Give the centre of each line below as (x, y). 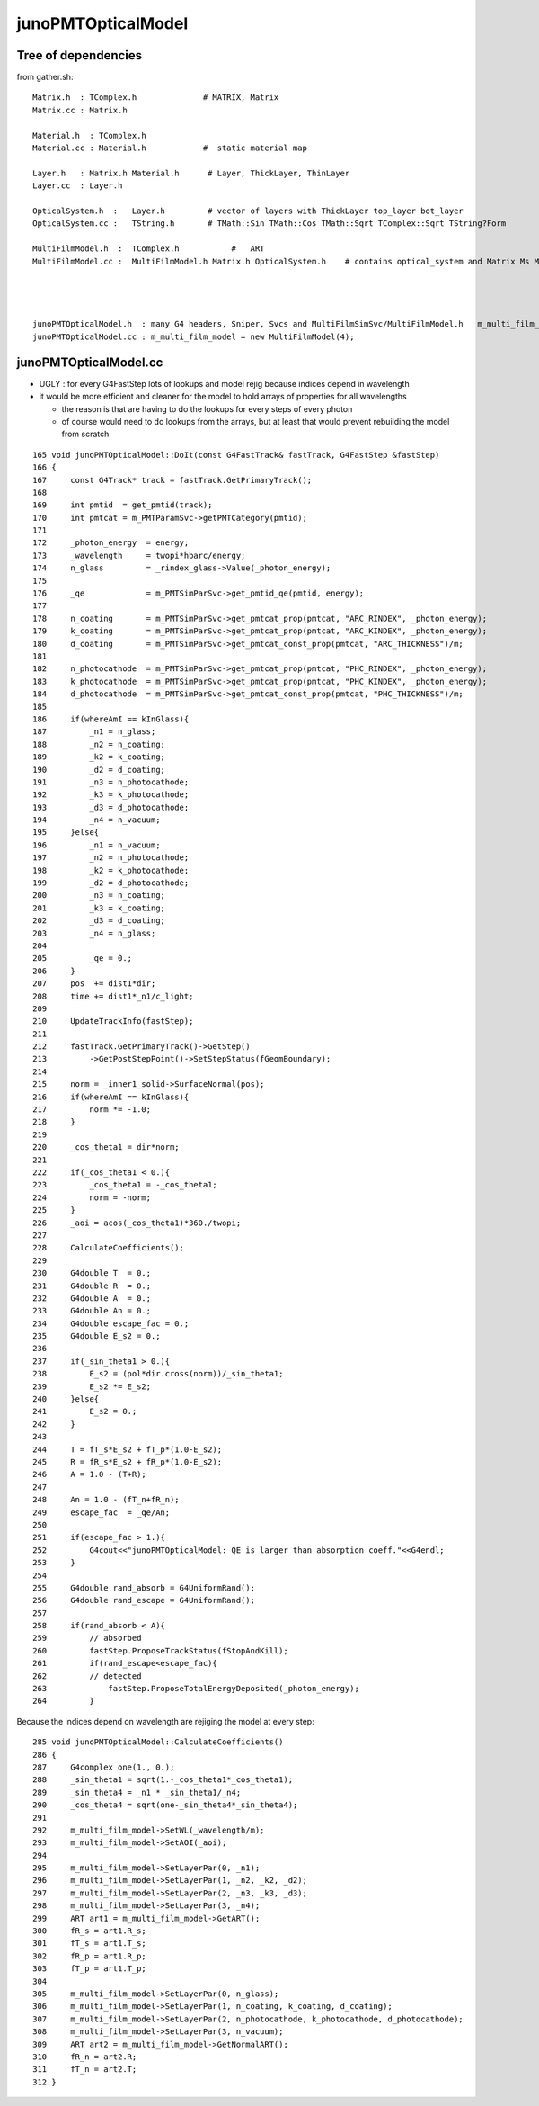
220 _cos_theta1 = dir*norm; (106, 1147)
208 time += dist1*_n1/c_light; (113, 996)
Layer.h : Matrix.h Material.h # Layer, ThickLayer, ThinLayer (191, 173)
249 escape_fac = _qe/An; (102, 1512)
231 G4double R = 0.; (92, 1286)
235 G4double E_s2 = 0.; (97, 1336)
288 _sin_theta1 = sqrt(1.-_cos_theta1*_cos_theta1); (163, 1780)
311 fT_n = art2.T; (85, 2070)
